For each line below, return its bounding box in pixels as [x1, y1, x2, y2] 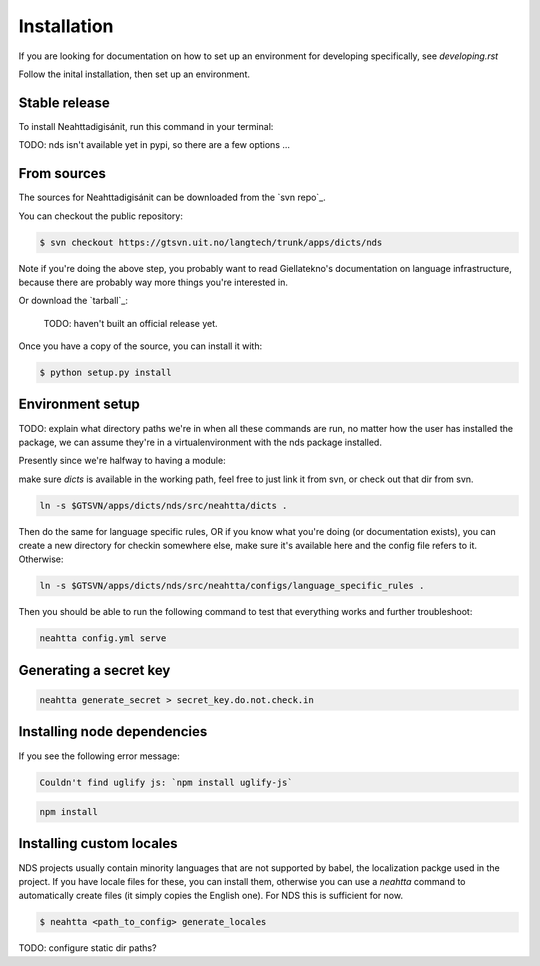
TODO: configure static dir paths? [18, 942, 157, 954]
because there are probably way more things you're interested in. [18, 276, 289, 288]
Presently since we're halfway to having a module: [18, 455, 226, 467]
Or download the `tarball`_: [18, 295, 129, 307]
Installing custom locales [18, 835, 179, 852]
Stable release [18, 94, 110, 111]
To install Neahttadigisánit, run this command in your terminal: [18, 120, 274, 132]
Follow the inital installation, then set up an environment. [18, 68, 250, 80]
